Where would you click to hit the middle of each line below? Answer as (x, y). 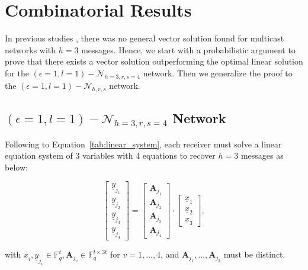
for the (17, 73)
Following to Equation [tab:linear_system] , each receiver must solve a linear (143, 144)
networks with (31, 49)
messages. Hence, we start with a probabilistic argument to (188, 49)
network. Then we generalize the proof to (218, 73)
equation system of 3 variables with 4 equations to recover (110, 155)
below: (16, 167)
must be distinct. (254, 254)
